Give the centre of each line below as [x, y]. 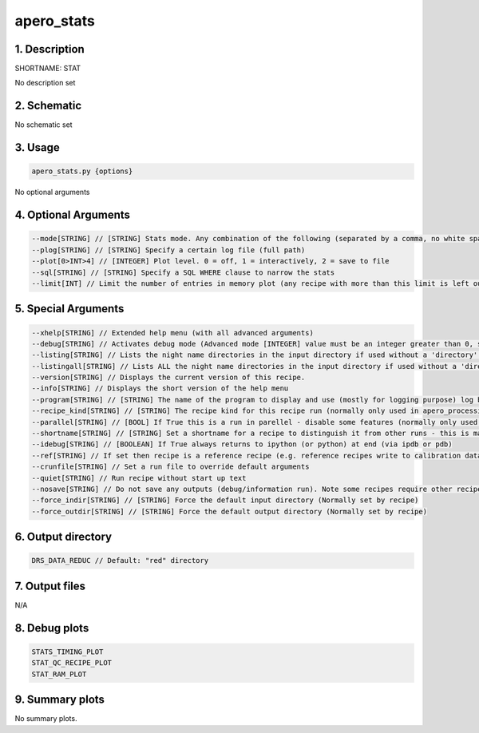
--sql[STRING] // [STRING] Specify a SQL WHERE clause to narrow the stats [183, 272]
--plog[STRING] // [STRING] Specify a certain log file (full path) [168, 250]
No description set [45, 83]
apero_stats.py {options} [82, 171]
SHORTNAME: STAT [48, 69]
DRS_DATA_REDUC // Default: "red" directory [120, 561]
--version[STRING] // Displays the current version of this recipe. [168, 378]
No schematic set [44, 125]
